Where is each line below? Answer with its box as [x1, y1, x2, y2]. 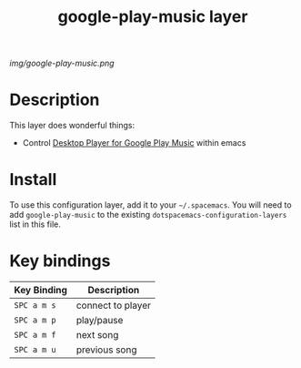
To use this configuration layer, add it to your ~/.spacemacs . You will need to [9, 199, 293, 210]
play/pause [75, 314, 124, 326]
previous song [75, 343, 137, 356]
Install [9, 169, 57, 190]
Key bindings [9, 250, 111, 271]
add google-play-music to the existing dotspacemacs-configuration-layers [9, 210, 287, 220]
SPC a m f [14, 330, 56, 340]
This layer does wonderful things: [9, 120, 135, 131]
